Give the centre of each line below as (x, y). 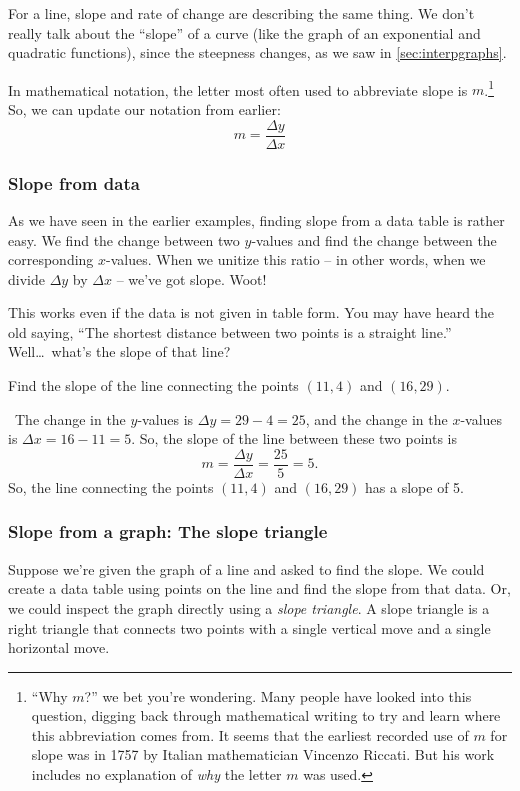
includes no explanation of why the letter (156, 774)
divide (26, 278)
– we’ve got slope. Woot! (191, 278)
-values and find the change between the (374, 239)
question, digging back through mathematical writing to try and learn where (266, 715)
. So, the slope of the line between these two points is (294, 438)
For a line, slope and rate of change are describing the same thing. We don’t (241, 13)
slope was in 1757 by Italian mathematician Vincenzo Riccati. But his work (263, 754)
